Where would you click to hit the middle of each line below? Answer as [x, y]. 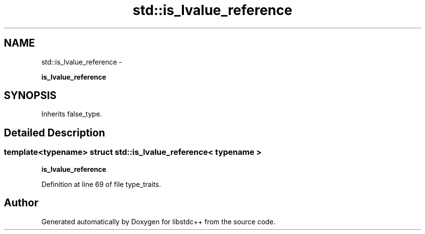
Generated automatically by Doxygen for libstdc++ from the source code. [158, 221]
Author [21, 203]
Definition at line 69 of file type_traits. [101, 184]
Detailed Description [55, 133]
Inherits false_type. [72, 114]
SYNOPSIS [30, 96]
